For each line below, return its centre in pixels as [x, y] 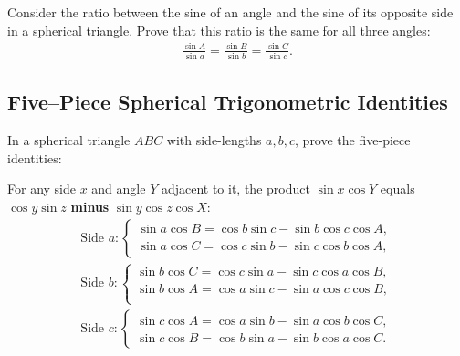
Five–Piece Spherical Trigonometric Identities [228, 102]
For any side [42, 188]
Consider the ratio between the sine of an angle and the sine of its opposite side [230, 12]
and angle [119, 188]
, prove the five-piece [353, 140]
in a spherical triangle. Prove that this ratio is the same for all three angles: [219, 30]
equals [397, 188]
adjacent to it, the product [235, 188]
